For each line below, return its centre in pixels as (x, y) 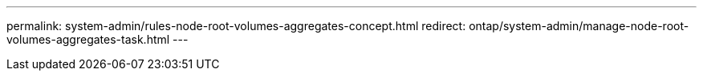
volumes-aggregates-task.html (88, 39)
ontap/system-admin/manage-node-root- (579, 26)
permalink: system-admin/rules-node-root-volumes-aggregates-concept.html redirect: (236, 26)
